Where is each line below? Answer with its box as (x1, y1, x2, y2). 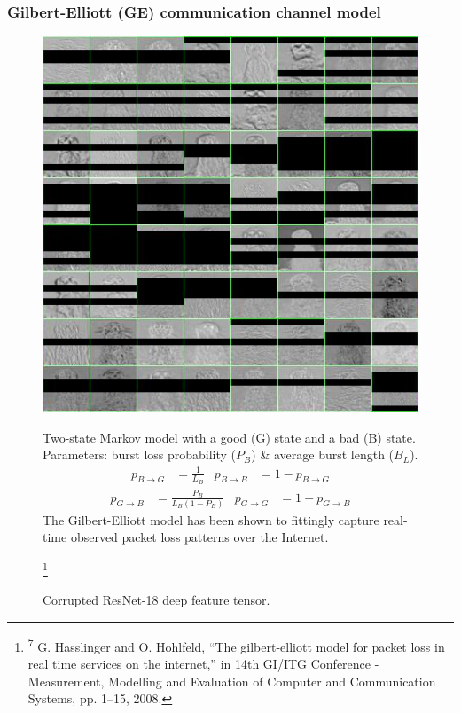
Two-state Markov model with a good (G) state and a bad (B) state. (43, 427, 416, 446)
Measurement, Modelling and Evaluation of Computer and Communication (27, 671, 436, 690)
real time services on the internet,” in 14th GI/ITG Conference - (27, 654, 379, 673)
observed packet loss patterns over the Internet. (70, 528, 329, 546)
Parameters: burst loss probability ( (43, 445, 237, 464)
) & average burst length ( (251, 445, 395, 464)
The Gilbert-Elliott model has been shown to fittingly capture (43, 510, 379, 529)
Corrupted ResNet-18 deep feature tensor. (43, 591, 270, 609)
